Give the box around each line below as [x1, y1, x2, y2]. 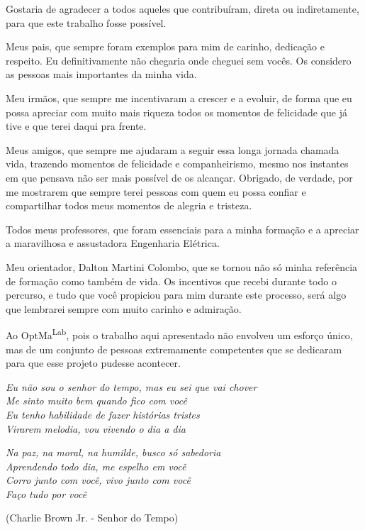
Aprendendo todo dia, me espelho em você [6, 458, 186, 473]
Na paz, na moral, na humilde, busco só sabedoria [6, 445, 221, 460]
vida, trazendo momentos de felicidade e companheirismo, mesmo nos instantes [6, 156, 349, 171]
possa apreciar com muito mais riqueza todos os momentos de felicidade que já [6, 104, 347, 119]
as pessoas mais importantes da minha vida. [6, 67, 197, 82]
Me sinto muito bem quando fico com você [6, 393, 187, 408]
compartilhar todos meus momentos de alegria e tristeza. [6, 198, 252, 213]
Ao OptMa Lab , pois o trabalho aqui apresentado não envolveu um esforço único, [6, 326, 353, 342]
